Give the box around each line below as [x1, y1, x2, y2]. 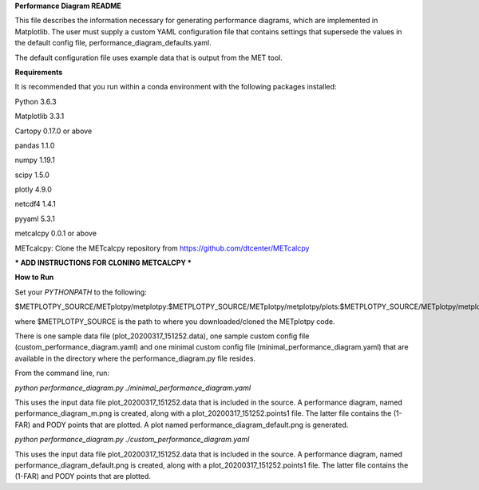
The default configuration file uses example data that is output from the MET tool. [14, 53, 283, 62]
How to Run [14, 272, 54, 283]
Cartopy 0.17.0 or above [14, 126, 93, 136]
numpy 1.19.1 [14, 156, 55, 165]
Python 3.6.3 [14, 97, 57, 106]
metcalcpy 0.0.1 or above [14, 228, 97, 239]
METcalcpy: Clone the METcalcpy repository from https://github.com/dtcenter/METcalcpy [14, 243, 310, 253]
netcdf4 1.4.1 [14, 200, 56, 209]
